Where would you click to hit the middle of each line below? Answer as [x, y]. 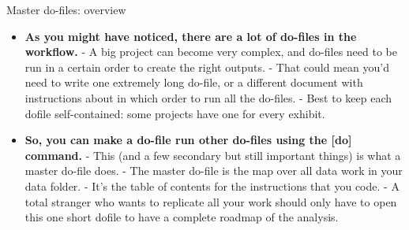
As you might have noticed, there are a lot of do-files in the [191, 36]
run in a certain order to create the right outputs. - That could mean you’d [207, 67]
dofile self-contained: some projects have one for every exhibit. [175, 113]
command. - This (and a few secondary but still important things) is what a [213, 155]
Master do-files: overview [66, 9]
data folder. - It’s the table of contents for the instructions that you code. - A [212, 185]
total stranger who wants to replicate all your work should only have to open [211, 201]
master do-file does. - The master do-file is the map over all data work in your [214, 171]
